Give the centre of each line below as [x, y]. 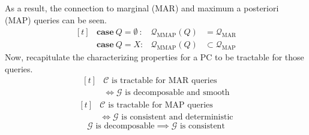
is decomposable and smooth [177, 93]
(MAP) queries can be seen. [56, 19]
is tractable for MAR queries [164, 81]
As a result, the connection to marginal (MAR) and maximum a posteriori [142, 8]
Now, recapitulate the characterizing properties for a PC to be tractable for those [154, 57]
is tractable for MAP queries [160, 105]
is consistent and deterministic [177, 117]
